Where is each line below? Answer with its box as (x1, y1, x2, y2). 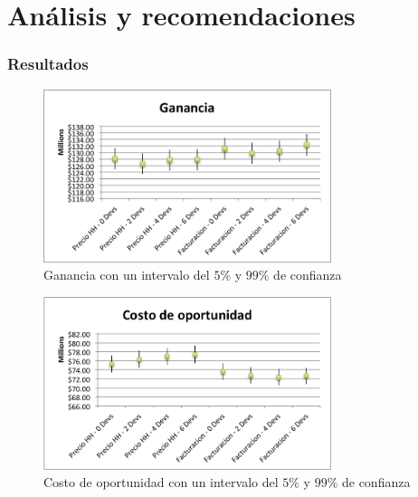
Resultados (7, 53, 89, 75)
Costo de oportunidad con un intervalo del (43, 473, 279, 492)
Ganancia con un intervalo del (43, 265, 210, 284)
